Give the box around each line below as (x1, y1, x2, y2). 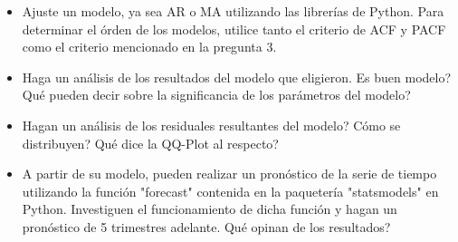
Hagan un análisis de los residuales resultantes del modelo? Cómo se (22, 115, 401, 134)
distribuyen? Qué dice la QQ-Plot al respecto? (22, 133, 279, 152)
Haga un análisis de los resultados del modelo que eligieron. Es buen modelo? (22, 67, 452, 86)
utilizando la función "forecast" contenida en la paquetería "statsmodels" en (22, 181, 439, 200)
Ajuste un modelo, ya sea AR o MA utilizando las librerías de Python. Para (22, 2, 444, 20)
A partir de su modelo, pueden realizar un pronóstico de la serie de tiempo (22, 164, 437, 183)
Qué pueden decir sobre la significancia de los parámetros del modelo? (22, 85, 411, 104)
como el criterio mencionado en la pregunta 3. (22, 37, 277, 56)
